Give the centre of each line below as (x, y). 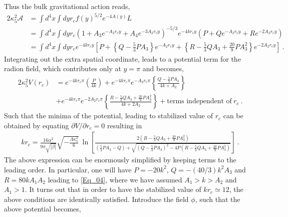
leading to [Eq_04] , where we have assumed (115, 179)
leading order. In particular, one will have (68, 169)
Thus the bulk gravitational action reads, (67, 6)
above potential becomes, (43, 209)
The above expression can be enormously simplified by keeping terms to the (120, 160)
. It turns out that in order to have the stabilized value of (113, 189)
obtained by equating (37, 125)
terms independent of (199, 101)
